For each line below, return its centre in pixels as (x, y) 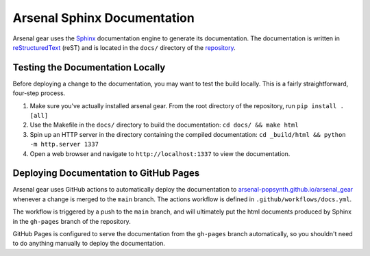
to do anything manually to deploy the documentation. (89, 244)
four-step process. (39, 93)
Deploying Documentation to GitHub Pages (106, 174)
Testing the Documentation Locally (89, 67)
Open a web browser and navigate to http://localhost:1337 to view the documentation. (160, 153)
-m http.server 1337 (64, 144)
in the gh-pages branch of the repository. (72, 221)
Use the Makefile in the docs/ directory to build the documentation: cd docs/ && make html (164, 125)
